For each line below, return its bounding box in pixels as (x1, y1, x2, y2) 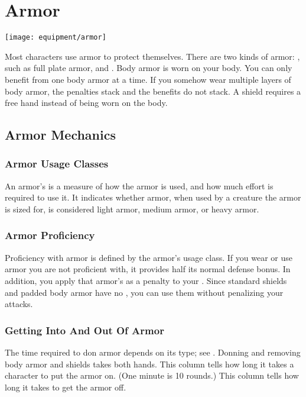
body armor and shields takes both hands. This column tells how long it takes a (5, 357, 294, 370)
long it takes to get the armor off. (5, 380, 126, 393)
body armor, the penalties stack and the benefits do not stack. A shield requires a (5, 85, 301, 97)
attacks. (5, 298, 33, 310)
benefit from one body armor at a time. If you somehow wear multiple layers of (5, 73, 291, 85)
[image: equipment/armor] (5, 33, 106, 42)
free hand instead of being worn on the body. (5, 96, 168, 109)
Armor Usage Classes (5, 156, 109, 171)
